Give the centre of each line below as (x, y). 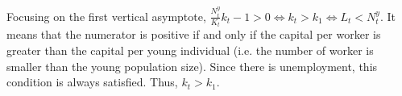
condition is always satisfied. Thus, (92, 82)
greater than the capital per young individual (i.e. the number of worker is (190, 50)
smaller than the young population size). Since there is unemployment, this (192, 66)
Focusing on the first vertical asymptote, (106, 16)
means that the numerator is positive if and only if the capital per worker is (194, 34)
